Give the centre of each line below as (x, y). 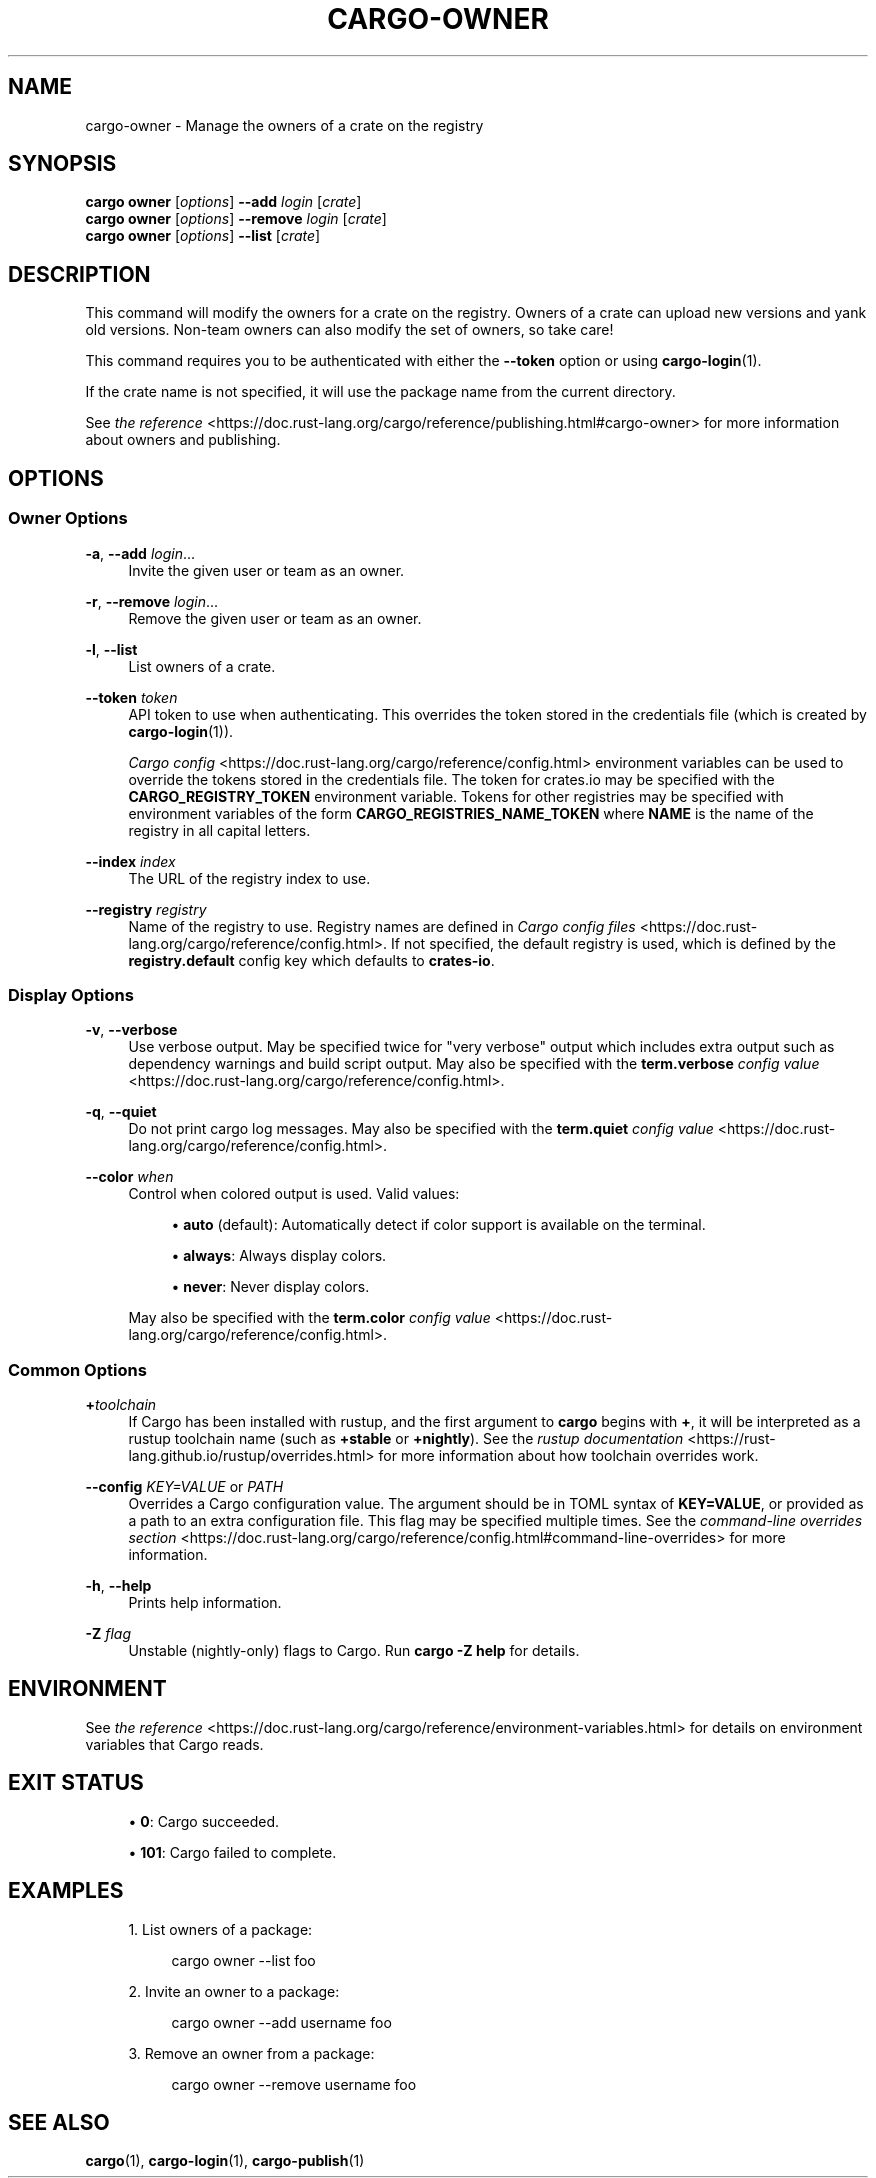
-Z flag (108, 1633)
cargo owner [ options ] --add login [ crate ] (223, 202)
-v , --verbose (131, 1030)
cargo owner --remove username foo (294, 2084)
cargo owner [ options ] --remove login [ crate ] (236, 219)
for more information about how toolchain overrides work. (568, 1455)
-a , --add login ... (140, 553)
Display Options (71, 994)
